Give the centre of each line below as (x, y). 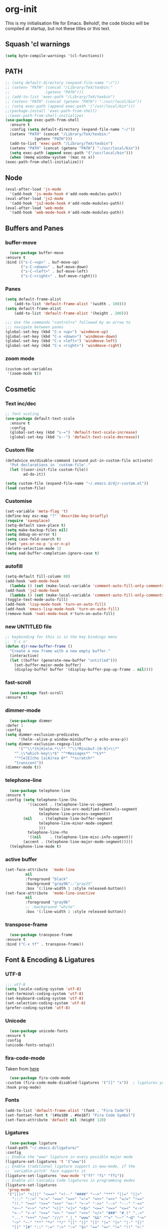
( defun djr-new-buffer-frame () (39, 647)
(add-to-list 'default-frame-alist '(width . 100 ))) (70, 304)
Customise (19, 501)
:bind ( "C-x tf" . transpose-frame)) (44, 944)
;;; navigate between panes (34, 327)
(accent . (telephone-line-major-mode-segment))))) (78, 842)
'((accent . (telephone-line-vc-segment (70, 805)
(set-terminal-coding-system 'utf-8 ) (44, 994)
